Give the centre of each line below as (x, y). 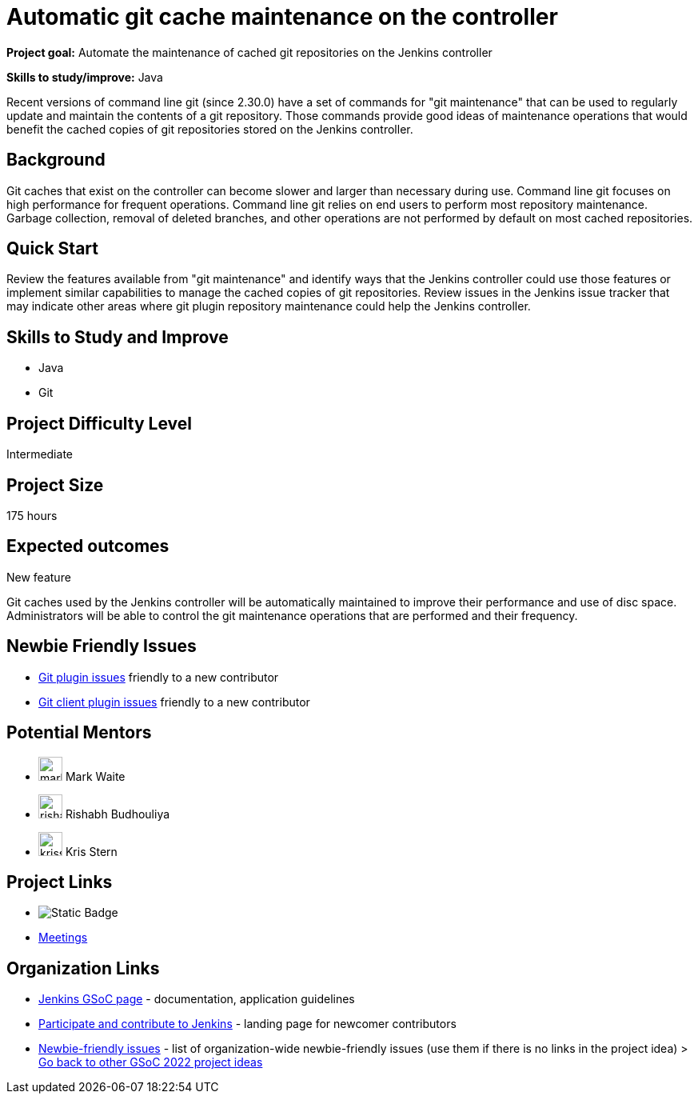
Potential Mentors (79, 733)
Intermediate (40, 454)
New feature (39, 577)
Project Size (55, 485)
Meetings (63, 938)
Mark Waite (95, 776)
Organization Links (83, 968)
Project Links (60, 882)
